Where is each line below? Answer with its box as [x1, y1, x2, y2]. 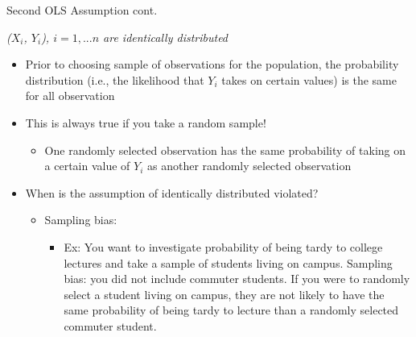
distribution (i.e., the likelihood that [25, 71, 204, 88]
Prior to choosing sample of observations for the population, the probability [25, 56, 399, 73]
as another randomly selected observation [147, 157, 352, 174]
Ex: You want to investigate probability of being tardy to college [64, 238, 383, 255]
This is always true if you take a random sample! [25, 114, 266, 131]
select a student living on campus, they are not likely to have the [64, 285, 385, 302]
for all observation [25, 87, 115, 104]
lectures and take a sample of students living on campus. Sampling [64, 254, 393, 271]
